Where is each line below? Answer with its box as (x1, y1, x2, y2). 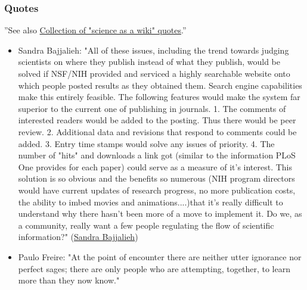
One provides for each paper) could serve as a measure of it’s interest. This (18, 160, 293, 173)
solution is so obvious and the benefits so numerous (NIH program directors (18, 172, 295, 185)
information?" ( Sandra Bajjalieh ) (18, 230, 138, 243)
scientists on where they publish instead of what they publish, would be (18, 55, 280, 68)
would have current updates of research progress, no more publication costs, (18, 183, 296, 196)
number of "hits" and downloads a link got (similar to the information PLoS (18, 149, 296, 161)
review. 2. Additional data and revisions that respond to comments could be (18, 125, 297, 138)
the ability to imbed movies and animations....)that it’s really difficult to (18, 195, 283, 208)
